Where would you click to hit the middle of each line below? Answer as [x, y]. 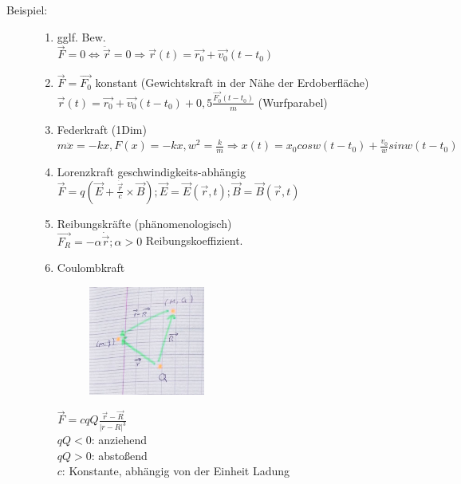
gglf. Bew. [81, 36]
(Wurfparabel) [293, 102]
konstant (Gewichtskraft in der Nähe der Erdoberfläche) [232, 83]
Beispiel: [27, 10]
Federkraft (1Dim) [102, 129]
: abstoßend [119, 455]
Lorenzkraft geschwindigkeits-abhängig [151, 171]
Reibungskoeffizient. [194, 240]
